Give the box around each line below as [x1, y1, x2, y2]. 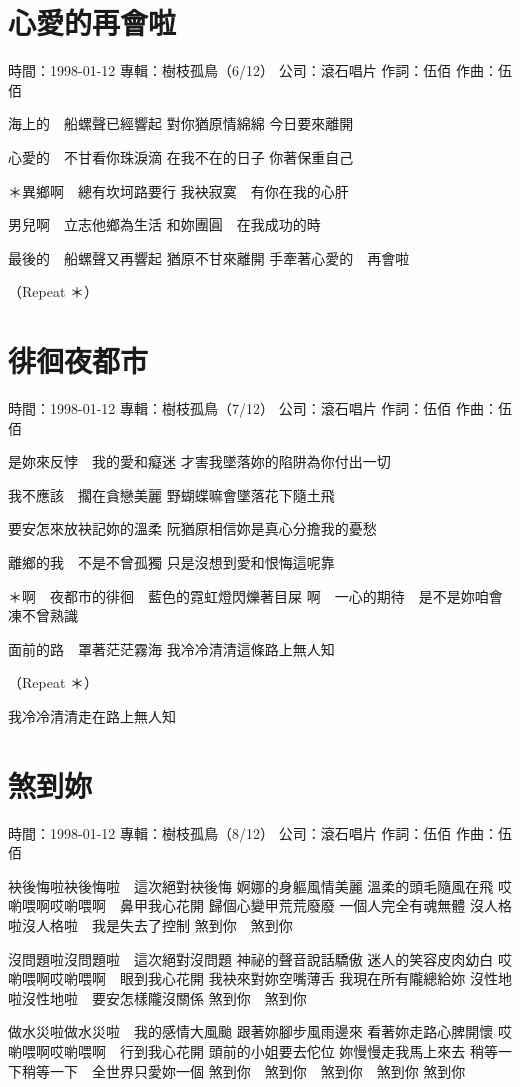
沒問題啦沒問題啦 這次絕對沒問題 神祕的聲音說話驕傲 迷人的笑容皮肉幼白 [8, 948, 494, 969]
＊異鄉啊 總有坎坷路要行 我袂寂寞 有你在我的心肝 [8, 180, 349, 201]
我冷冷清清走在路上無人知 [8, 705, 176, 726]
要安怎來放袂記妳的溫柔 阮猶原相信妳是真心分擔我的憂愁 [8, 518, 377, 539]
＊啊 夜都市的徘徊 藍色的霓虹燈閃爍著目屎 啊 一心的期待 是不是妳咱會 [8, 585, 503, 606]
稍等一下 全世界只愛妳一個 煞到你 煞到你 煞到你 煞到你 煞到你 [21, 1060, 466, 1081]
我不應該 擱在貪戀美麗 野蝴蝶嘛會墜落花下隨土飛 [8, 484, 335, 505]
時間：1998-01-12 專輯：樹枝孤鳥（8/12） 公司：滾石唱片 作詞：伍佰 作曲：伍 [8, 822, 512, 843]
